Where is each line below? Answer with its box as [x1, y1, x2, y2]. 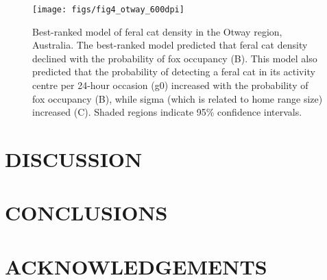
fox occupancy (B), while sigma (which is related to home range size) [32, 91, 323, 105]
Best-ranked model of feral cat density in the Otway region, [32, 24, 282, 38]
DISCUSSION [5, 145, 143, 173]
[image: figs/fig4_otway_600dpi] [32, 5, 184, 14]
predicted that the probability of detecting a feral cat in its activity [32, 64, 315, 79]
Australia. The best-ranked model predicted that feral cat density [32, 38, 308, 52]
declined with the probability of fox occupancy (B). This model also [32, 51, 317, 65]
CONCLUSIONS [5, 199, 168, 227]
